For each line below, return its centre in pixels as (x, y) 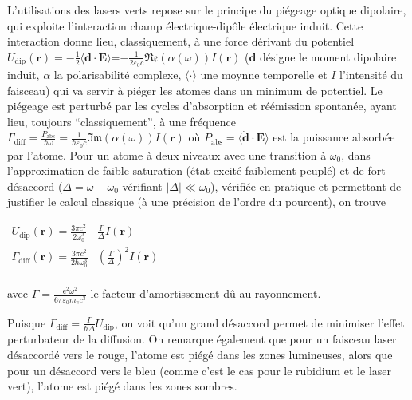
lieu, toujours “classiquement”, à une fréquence (122, 121)
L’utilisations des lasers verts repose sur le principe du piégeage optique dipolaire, (207, 10)
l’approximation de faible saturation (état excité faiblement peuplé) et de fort (196, 170)
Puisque (27, 322)
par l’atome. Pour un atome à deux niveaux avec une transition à (167, 154)
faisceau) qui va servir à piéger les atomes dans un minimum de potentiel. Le (195, 90)
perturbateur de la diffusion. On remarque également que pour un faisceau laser (202, 339)
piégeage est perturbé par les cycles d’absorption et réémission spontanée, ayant (202, 106)
